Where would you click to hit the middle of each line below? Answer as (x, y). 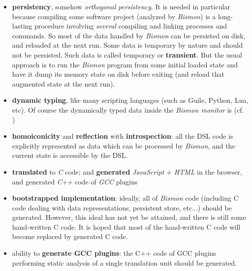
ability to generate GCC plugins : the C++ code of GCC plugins (114, 253)
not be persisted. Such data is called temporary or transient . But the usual (127, 54)
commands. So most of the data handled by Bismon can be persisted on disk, (129, 35)
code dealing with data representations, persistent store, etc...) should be (122, 207)
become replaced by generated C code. (70, 236)
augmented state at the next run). (63, 83)
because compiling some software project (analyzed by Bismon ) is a (114, 16)
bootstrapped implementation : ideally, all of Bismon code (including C (125, 198)
